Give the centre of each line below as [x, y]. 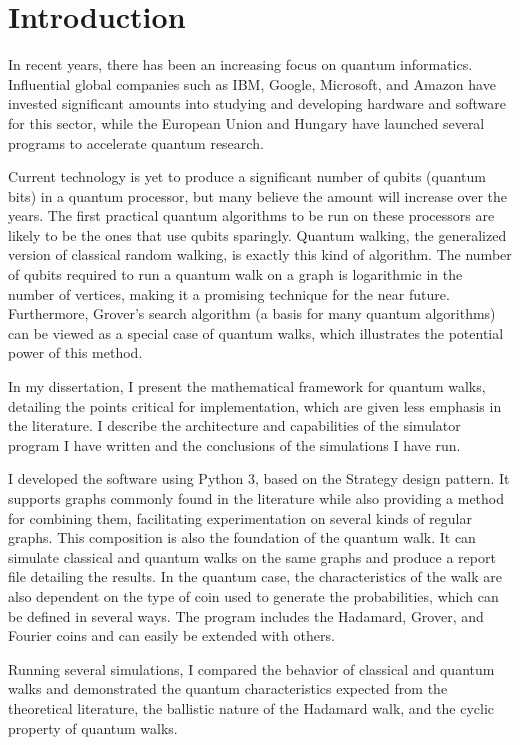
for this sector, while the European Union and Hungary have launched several [246, 122]
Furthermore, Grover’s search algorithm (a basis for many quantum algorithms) [252, 313]
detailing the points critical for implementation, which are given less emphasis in [255, 405]
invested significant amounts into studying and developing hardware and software [257, 103]
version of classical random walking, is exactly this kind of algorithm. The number [260, 254]
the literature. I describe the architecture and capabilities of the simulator [234, 425]
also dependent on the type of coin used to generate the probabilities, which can [253, 595]
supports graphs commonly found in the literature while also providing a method [256, 498]
